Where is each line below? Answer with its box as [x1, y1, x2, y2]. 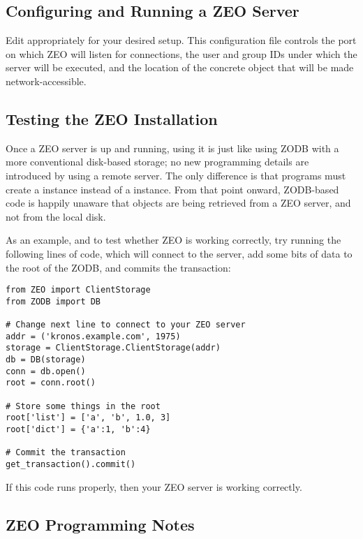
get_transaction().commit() [6, 459, 136, 469]
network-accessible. [6, 73, 87, 88]
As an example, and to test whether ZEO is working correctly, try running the [6, 232, 341, 247]
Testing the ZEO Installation [6, 108, 218, 129]
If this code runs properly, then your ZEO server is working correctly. [6, 479, 302, 494]
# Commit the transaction [6, 448, 126, 458]
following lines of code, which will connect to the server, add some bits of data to [6, 246, 353, 260]
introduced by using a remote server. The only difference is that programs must [6, 168, 346, 182]
